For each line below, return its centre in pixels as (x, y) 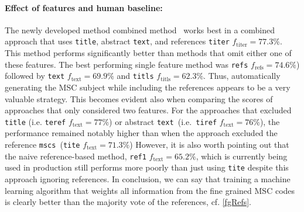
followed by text (35, 76)
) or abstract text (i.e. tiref (163, 121)
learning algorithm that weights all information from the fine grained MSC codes (150, 190)
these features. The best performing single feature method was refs (127, 64)
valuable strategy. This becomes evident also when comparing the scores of (139, 98)
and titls (135, 76)
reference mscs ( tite (42, 144)
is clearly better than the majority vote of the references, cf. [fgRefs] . (128, 202)
